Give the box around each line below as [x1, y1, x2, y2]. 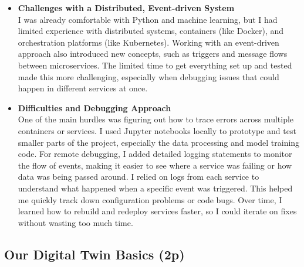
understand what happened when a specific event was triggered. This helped [18, 182, 293, 194]
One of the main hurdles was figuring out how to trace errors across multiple [18, 113, 294, 125]
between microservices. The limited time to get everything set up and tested [18, 59, 292, 71]
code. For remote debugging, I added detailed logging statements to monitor [18, 148, 292, 160]
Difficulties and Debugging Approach [18, 101, 171, 114]
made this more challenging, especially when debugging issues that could [18, 70, 279, 83]
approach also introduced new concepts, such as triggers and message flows [18, 47, 288, 60]
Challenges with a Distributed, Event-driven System [18, 2, 235, 13]
